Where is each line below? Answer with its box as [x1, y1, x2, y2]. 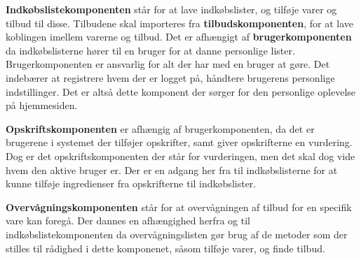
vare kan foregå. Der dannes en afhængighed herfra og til [6, 213, 250, 228]
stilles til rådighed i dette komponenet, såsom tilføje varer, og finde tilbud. [6, 240, 325, 255]
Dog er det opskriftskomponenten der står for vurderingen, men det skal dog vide [6, 148, 355, 163]
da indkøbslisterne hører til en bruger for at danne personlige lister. [6, 43, 295, 57]
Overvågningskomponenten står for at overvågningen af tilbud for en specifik [6, 199, 352, 214]
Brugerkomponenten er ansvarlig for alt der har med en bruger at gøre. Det [6, 57, 330, 71]
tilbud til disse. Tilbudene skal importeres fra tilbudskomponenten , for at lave [6, 15, 353, 30]
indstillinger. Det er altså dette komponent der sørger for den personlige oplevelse [6, 84, 356, 99]
